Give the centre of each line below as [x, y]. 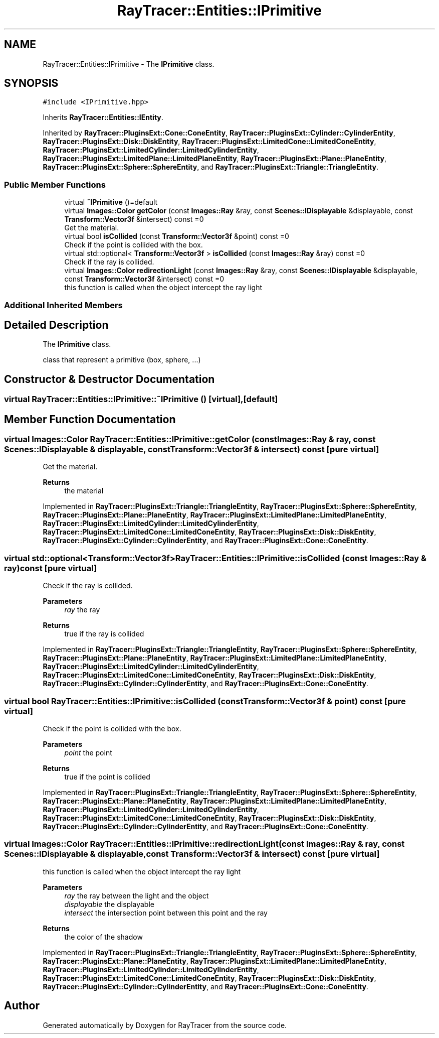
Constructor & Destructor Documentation [109, 379]
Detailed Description [56, 325]
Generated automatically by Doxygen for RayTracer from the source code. [165, 1025]
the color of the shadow [103, 937]
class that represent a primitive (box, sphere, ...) [122, 360]
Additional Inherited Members [63, 305]
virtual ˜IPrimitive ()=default [111, 202]
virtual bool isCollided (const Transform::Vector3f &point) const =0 [177, 236]
